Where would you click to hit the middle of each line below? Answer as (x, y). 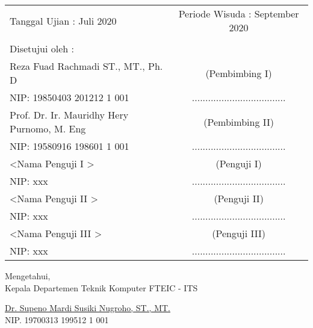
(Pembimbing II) (239, 122)
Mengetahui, (28, 276)
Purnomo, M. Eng (48, 128)
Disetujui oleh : (42, 48)
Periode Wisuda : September (239, 14)
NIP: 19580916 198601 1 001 (70, 146)
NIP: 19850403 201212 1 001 (70, 97)
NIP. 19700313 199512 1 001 (57, 319)
